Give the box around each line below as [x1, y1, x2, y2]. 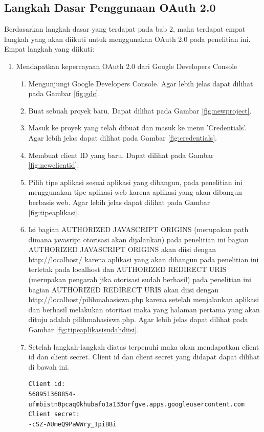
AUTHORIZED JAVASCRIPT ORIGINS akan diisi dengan [28, 244, 216, 255]
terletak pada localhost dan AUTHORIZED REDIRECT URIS [28, 264, 227, 275]
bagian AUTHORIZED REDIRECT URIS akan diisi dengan [28, 284, 219, 294]
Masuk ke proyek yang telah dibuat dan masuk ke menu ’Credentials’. [28, 122, 247, 133]
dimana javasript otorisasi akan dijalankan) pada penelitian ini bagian [28, 234, 249, 244]
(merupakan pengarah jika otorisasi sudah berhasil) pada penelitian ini [28, 274, 251, 285]
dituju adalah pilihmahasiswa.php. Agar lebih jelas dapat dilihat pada [28, 314, 248, 325]
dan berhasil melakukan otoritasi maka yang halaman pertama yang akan [28, 304, 260, 314]
